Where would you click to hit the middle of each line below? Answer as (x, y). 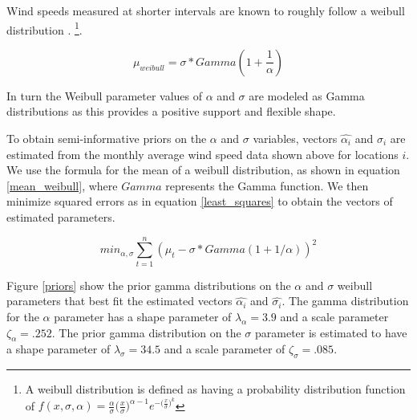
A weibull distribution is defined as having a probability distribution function (215, 389)
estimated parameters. (61, 217)
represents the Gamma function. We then (267, 185)
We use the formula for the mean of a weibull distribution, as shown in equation (203, 170)
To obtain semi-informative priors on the (107, 139)
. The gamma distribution (345, 301)
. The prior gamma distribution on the (146, 332)
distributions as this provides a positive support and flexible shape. (171, 111)
